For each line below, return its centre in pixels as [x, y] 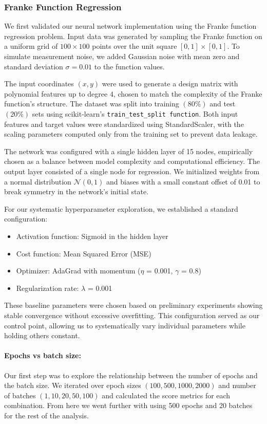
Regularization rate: [47, 288]
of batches [20, 395]
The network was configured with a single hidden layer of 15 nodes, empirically [129, 151]
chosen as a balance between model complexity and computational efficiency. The [132, 161]
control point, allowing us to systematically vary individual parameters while [125, 325]
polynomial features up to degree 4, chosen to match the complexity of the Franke [133, 93]
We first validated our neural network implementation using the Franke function [130, 26]
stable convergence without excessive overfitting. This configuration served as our [132, 315]
